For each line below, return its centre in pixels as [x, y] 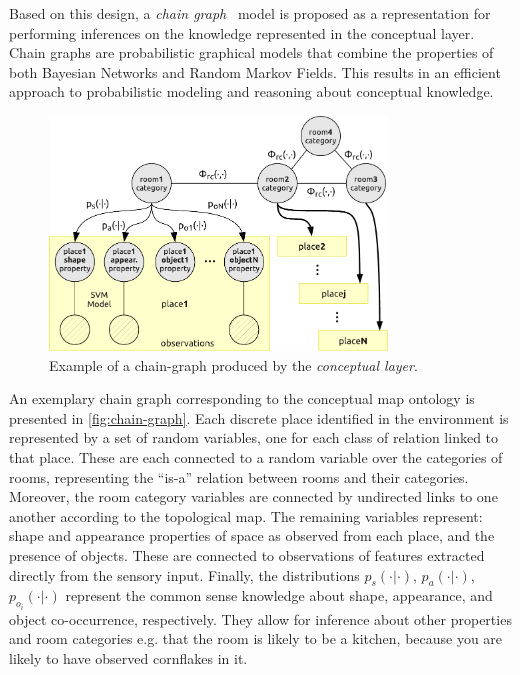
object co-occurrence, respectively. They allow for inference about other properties [260, 618]
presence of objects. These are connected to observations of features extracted [247, 555]
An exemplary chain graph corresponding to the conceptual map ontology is [242, 398]
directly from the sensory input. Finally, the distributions [184, 574]
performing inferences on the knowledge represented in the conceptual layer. [242, 32]
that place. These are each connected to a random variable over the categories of [256, 457]
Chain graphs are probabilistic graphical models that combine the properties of [251, 52]
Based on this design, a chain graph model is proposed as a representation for [250, 13]
